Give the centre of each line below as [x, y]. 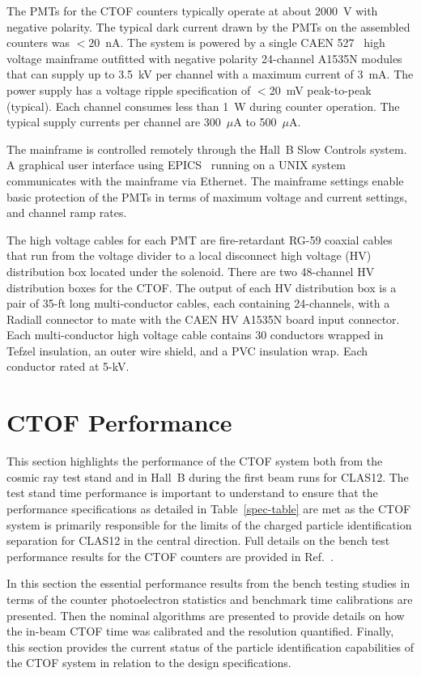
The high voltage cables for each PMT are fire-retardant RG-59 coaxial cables [200, 239]
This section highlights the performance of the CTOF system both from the [195, 461]
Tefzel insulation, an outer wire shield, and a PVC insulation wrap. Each [187, 350]
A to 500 [255, 122]
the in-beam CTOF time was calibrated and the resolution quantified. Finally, [200, 631]
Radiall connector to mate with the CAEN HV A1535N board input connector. [203, 319]
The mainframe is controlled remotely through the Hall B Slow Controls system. [207, 149]
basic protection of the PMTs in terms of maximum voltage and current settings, [207, 196]
